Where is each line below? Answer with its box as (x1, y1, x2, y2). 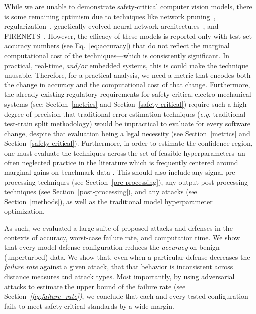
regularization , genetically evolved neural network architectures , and (4, 21, 219, 31)
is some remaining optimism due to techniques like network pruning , (4, 11, 216, 21)
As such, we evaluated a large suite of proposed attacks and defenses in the (4, 223, 233, 233)
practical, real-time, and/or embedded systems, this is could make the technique (4, 60, 249, 70)
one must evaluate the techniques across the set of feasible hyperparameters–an (4, 147, 245, 157)
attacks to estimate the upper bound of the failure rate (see (4, 281, 186, 291)
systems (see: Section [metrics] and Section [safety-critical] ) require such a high (4, 98, 247, 109)
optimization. (4, 206, 45, 216)
